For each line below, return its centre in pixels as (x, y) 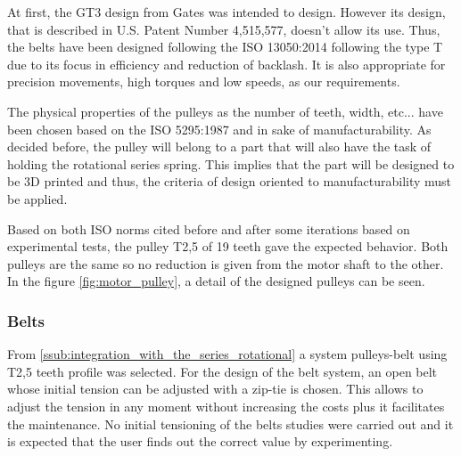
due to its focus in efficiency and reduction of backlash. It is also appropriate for (226, 64)
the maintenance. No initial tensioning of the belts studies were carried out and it (230, 423)
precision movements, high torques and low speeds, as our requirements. (204, 81)
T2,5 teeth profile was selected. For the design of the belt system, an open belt (222, 371)
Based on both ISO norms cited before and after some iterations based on (209, 228)
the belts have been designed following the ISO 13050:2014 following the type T (225, 47)
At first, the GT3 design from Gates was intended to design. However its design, (226, 12)
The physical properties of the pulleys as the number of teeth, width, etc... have (225, 111)
